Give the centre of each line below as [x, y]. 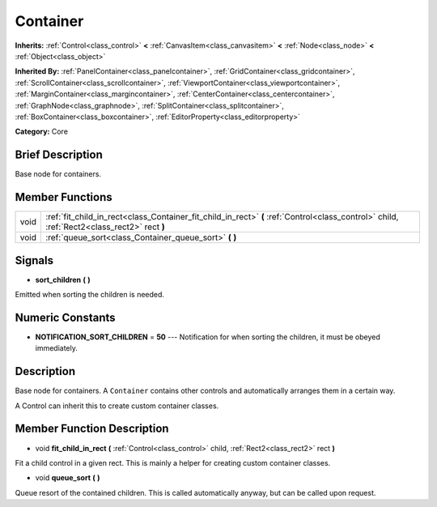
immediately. [57, 348]
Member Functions [64, 197]
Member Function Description [92, 429]
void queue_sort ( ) [68, 478]
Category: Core [42, 132]
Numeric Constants [66, 317]
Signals [34, 260]
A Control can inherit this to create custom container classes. [117, 406]
